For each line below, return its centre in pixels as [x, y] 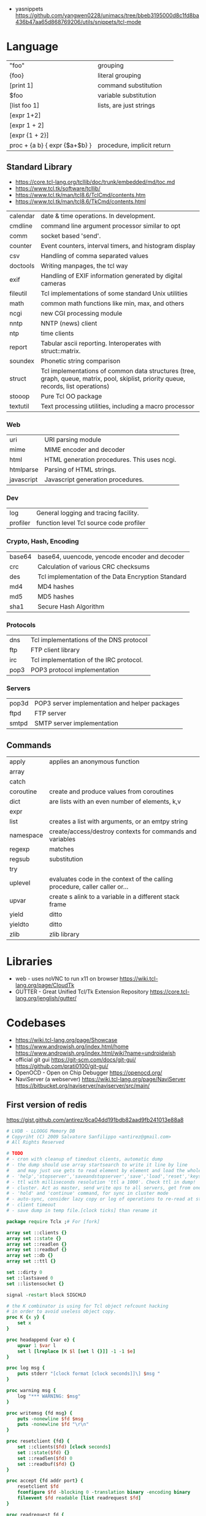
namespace [26, 836]
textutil [19, 406]
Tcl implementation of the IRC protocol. [86, 659]
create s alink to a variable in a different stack [114, 897]
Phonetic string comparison [81, 360]
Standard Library [39, 167]
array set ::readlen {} [37, 1244]
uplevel [20, 883]
